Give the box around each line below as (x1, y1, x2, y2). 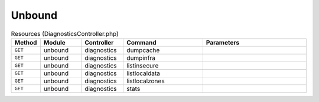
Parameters (206, 38, 240, 46)
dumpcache (126, 46, 160, 54)
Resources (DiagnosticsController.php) (11, 29, 119, 38)
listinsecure (126, 62, 159, 70)
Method (14, 38, 37, 46)
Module (43, 38, 66, 46)
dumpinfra (126, 53, 156, 62)
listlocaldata (126, 69, 161, 77)
